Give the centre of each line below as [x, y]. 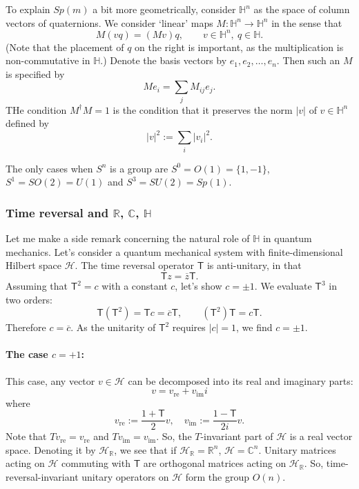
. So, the [174, 436]
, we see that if [145, 449]
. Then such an [308, 60]
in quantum [287, 238]
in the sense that [307, 22]
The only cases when [49, 168]
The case [27, 354]
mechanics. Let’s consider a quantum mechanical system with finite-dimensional [174, 251]
